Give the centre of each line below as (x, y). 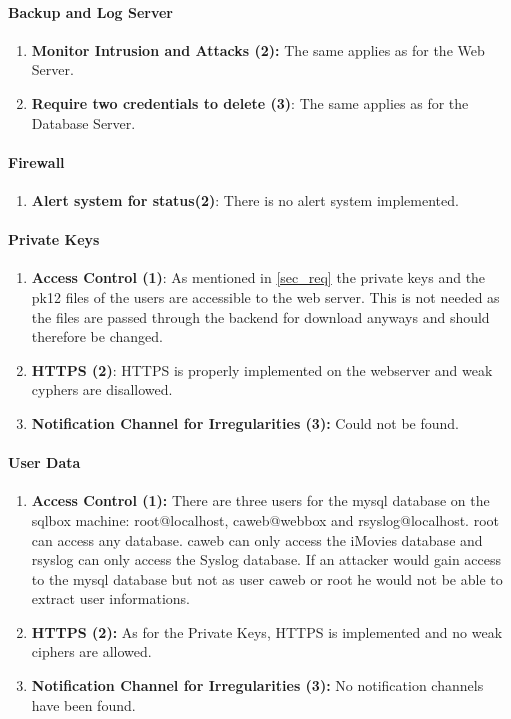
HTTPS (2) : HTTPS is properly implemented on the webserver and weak (262, 369)
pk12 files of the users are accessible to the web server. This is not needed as (265, 296)
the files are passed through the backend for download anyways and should (260, 316)
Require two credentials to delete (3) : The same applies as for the (250, 102)
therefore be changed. (97, 336)
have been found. (83, 704)
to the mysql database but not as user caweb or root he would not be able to (267, 578)
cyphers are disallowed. (102, 389)
